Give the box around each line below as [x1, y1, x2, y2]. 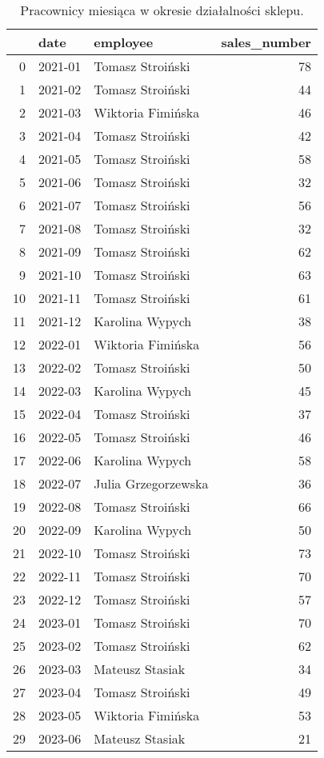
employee [94, 33, 154, 51]
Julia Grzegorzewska [94, 474, 209, 493]
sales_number [221, 33, 311, 51]
